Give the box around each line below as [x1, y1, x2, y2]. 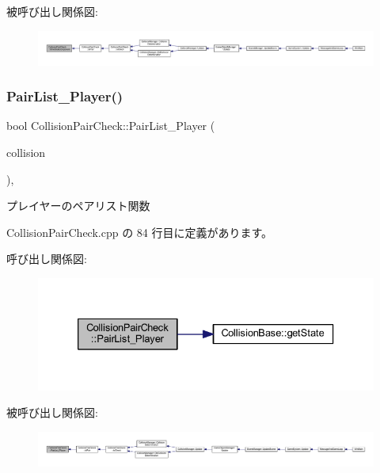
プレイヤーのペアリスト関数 [6, 197, 150, 214]
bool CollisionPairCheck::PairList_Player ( [6, 117, 215, 134]
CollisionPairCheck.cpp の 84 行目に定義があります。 [6, 223, 273, 240]
